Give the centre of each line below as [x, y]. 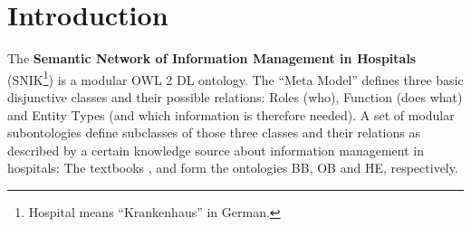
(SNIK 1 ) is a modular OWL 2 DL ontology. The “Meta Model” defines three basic [235, 78]
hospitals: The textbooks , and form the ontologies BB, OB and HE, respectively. [233, 168]
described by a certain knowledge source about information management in [216, 150]
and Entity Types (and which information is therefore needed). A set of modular [231, 114]
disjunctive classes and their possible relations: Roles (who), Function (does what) [235, 96]
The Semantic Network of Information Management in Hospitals [212, 58]
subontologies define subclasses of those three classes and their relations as [214, 132]
